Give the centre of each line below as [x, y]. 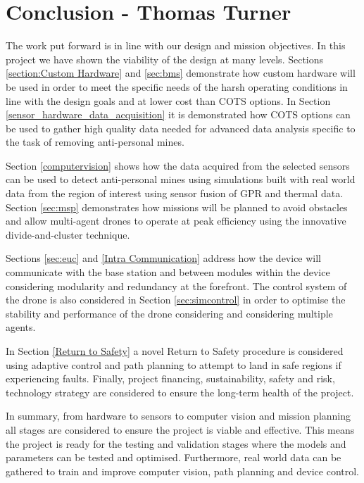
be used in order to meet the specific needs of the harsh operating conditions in [177, 86]
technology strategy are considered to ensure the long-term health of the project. [180, 392]
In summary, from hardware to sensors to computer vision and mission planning [178, 416]
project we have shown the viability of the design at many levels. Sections [165, 59]
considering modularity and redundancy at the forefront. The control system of [176, 286]
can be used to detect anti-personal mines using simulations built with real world [181, 179]
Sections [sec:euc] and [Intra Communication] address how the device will [164, 258]
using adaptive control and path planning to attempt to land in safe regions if [174, 364]
